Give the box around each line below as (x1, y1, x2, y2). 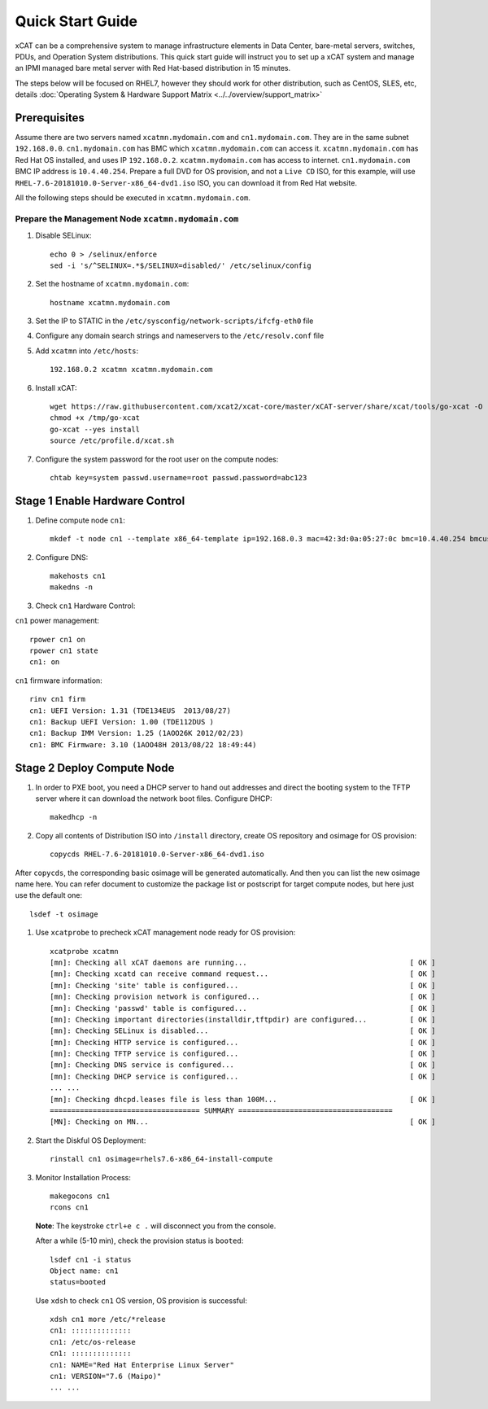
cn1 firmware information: (15, 676, 103, 685)
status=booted (50, 1278, 106, 1287)
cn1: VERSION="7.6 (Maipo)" (50, 1372, 162, 1381)
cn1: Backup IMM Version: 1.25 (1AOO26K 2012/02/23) (29, 729, 244, 738)
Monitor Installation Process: (35, 1172, 132, 1182)
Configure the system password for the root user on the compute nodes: (35, 454, 279, 464)
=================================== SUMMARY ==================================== (50, 1106, 394, 1115)
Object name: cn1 (50, 1266, 119, 1276)
